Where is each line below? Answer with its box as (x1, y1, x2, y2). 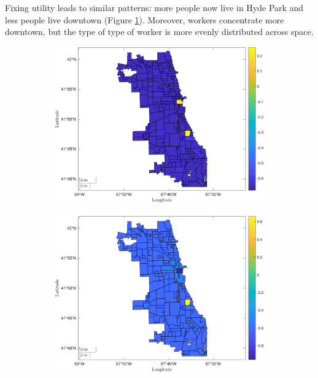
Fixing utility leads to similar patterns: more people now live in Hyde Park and (5, 1, 304, 13)
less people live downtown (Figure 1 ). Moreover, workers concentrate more (5, 13, 284, 26)
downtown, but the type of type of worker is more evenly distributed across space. (5, 25, 314, 38)
